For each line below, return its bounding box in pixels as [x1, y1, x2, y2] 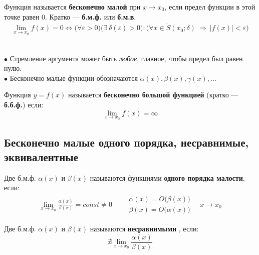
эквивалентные [4, 149, 78, 165]
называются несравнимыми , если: [90, 223, 199, 234]
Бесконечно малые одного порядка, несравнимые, [4, 134, 249, 150]
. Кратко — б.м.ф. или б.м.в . [45, 11, 136, 22]
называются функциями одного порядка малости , [90, 172, 245, 183]
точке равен [4, 11, 40, 22]
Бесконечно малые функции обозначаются [10, 72, 138, 83]
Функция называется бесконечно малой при [4, 2, 141, 12]
